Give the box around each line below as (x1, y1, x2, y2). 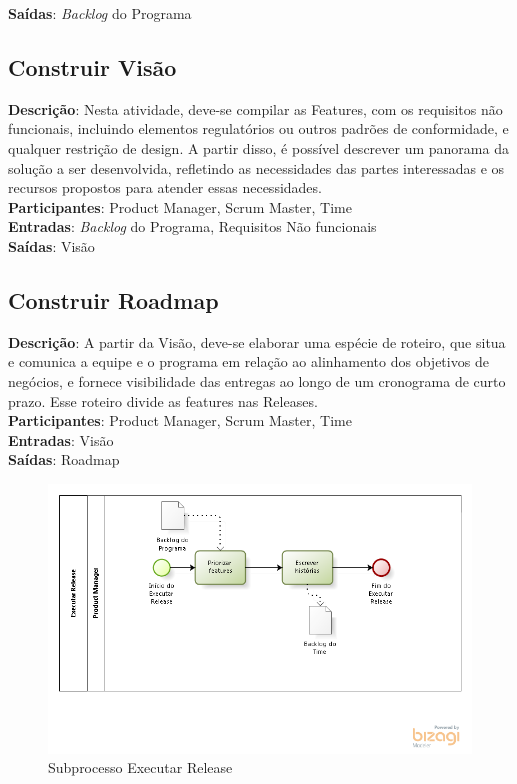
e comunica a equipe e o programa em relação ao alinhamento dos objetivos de (8, 351, 489, 372)
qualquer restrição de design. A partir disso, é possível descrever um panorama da (8, 137, 509, 158)
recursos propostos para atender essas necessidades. (8, 177, 322, 198)
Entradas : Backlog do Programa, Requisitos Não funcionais (8, 216, 377, 237)
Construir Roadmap (8, 284, 219, 315)
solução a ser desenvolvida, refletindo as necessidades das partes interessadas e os (8, 157, 505, 178)
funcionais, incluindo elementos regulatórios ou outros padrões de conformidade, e (8, 118, 509, 139)
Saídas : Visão (8, 235, 95, 256)
